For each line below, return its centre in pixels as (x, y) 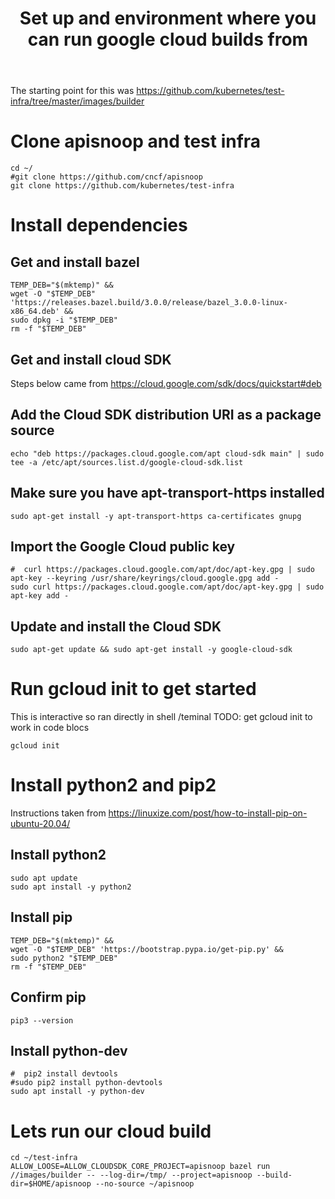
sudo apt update (44, 878)
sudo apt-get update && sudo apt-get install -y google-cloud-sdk (151, 650)
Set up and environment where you (168, 18)
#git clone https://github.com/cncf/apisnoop (106, 177)
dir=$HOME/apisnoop (51, 1184)
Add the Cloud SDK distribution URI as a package (166, 415)
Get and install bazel (75, 262)
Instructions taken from (58, 813)
